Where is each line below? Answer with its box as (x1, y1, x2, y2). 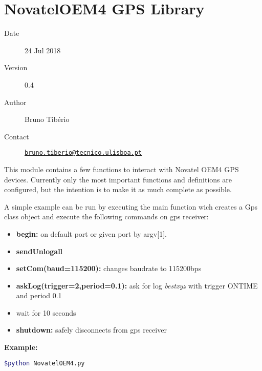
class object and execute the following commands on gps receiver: (4, 211, 209, 222)
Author (4, 96, 27, 107)
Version (4, 62, 28, 73)
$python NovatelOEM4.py (4, 359, 85, 367)
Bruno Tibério (25, 114, 70, 125)
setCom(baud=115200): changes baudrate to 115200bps (16, 263, 202, 274)
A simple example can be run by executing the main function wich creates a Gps (4, 201, 258, 212)
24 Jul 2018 (25, 45, 61, 55)
